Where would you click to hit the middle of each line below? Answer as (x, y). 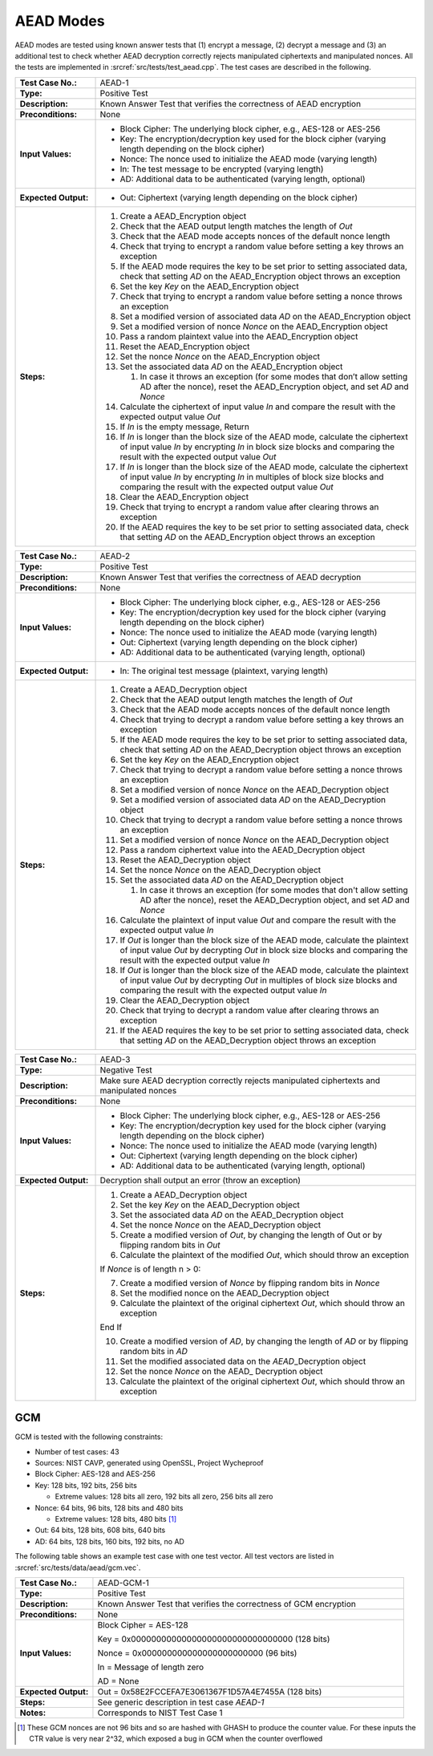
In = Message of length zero (151, 1667)
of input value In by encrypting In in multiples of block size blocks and (252, 477)
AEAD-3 (115, 1059)
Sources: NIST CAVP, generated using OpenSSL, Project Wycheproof (149, 1463)
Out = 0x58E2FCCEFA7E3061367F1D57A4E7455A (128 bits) (210, 1691)
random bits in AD (154, 1351)
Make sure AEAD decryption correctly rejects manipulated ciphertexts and (240, 1081)
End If (111, 1327)
